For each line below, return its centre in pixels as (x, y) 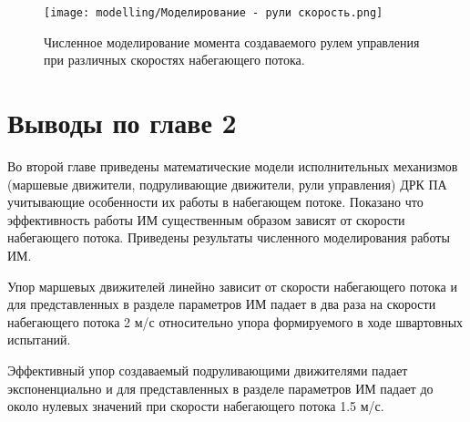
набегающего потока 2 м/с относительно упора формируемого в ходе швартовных (235, 321)
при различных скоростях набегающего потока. (174, 60)
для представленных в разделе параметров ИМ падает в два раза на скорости (222, 304)
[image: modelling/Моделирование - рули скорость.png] (214, 13)
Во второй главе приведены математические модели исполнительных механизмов (233, 165)
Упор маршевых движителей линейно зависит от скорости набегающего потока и (232, 286)
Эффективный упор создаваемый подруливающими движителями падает (208, 370)
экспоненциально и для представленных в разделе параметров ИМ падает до (220, 388)
